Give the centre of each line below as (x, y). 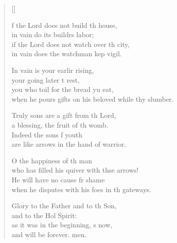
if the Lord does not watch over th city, (71, 44)
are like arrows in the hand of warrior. (69, 144)
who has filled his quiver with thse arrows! (75, 170)
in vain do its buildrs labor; (53, 34)
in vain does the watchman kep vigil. (67, 54)
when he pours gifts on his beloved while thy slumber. (92, 99)
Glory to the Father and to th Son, (64, 206)
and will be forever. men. (49, 234)
